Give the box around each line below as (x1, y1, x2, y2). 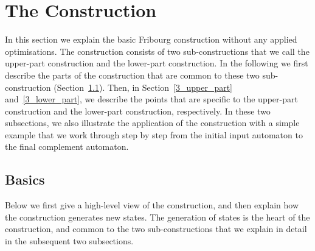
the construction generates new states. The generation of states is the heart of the (5, 210, 310, 223)
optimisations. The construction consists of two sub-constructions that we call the (5, 44, 310, 57)
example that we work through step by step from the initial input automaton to (5, 128, 303, 141)
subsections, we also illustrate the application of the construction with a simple (5, 116, 300, 129)
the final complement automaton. (5, 140, 129, 153)
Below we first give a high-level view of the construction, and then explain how (5, 199, 299, 211)
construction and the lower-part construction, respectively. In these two (5, 104, 271, 117)
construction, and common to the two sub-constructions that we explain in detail (5, 222, 307, 235)
